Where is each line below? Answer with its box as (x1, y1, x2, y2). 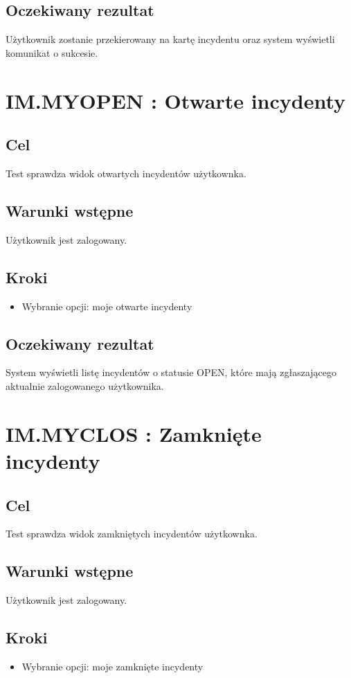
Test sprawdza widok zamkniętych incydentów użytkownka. (6, 526, 258, 541)
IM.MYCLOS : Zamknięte (6, 419, 262, 447)
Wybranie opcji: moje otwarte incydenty (21, 298, 192, 313)
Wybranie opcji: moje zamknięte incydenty (21, 659, 204, 673)
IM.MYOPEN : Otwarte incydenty (6, 86, 346, 114)
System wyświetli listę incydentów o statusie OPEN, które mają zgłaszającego (6, 365, 337, 380)
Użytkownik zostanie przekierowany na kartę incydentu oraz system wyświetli (6, 32, 335, 46)
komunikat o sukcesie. (6, 45, 98, 60)
